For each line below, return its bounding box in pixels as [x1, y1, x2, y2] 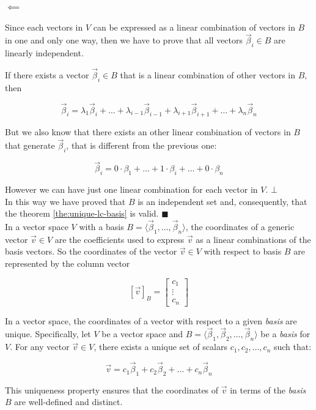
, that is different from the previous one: [66, 139, 217, 152]
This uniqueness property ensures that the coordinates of [5, 383, 219, 396]
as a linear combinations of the [196, 233, 311, 245]
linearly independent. [5, 47, 84, 59]
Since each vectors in [5, 20, 83, 33]
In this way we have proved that [5, 195, 126, 207]
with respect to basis [204, 245, 282, 258]
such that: [273, 340, 312, 353]
